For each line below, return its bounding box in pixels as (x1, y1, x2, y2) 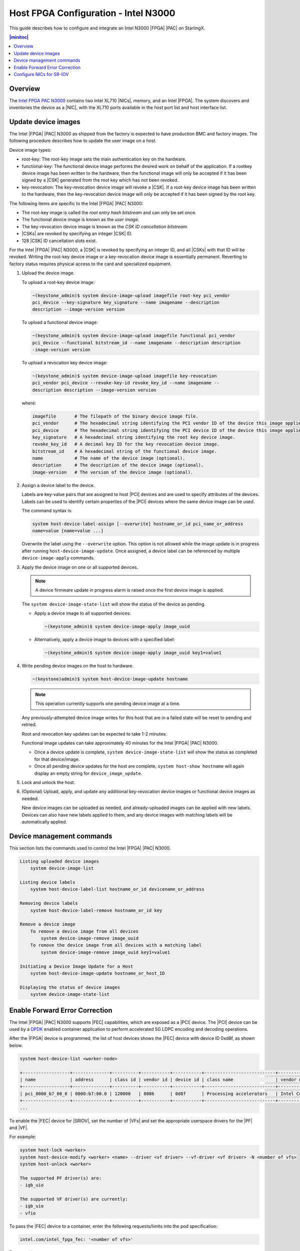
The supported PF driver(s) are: (19, 1175, 102, 1181)
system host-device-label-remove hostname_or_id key (30, 907, 162, 913)
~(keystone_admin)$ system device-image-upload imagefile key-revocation (32, 373, 217, 379)
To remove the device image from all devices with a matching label (30, 942, 202, 948)
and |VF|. (9, 1124, 28, 1130)
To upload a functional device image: (21, 319, 98, 325)
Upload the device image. (21, 270, 75, 276)
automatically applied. (21, 819, 67, 825)
